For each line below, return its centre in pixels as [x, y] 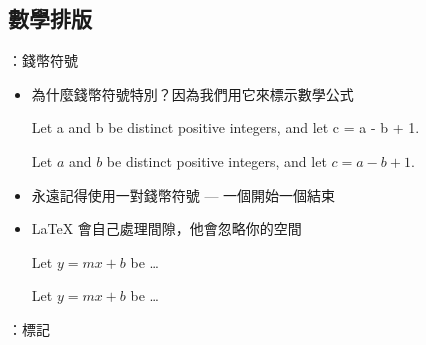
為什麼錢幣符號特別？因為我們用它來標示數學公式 [192, 93]
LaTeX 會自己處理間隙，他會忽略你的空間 [166, 228]
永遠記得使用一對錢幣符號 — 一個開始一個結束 [183, 194]
